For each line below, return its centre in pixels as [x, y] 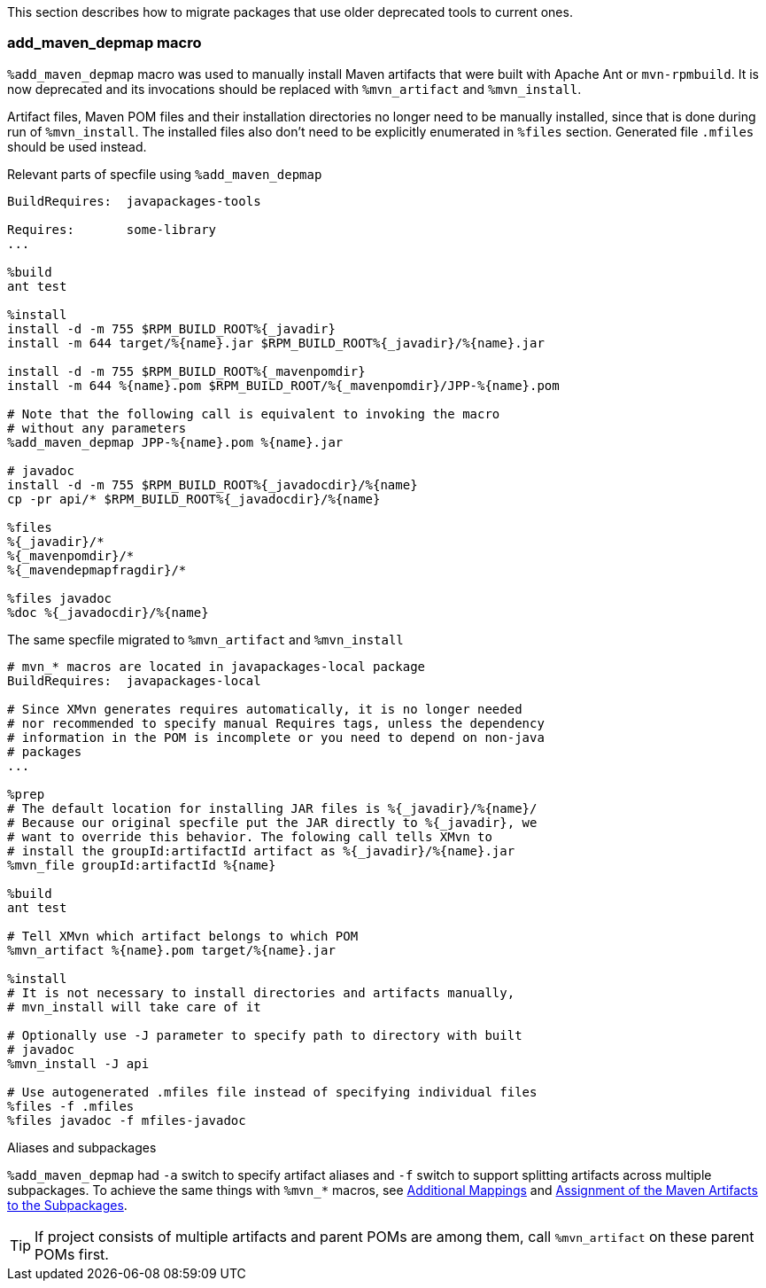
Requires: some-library [112, 229]
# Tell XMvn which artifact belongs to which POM [183, 936]
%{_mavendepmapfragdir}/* [97, 570]
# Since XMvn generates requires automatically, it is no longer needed [265, 709]
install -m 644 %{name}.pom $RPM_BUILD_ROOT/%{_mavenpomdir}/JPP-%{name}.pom [283, 385]
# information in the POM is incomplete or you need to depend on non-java [276, 737]
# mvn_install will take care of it [134, 1007]
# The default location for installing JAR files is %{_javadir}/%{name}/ [272, 808]
